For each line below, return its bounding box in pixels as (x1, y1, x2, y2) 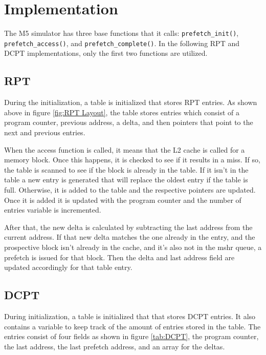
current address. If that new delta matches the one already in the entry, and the (4, 232, 255, 242)
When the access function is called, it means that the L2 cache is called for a (4, 144, 245, 155)
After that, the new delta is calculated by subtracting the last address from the (4, 221, 253, 232)
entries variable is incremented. (4, 204, 101, 215)
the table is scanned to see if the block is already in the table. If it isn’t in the (4, 164, 249, 175)
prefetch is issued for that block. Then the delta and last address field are (4, 252, 235, 262)
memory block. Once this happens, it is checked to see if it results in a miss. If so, (4, 154, 260, 165)
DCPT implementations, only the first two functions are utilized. (4, 48, 208, 58)
